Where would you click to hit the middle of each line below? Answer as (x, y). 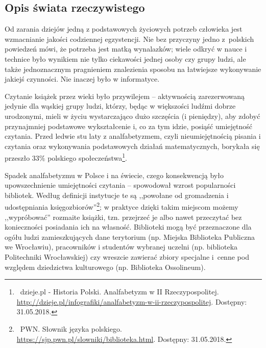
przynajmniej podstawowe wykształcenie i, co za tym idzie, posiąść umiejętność (128, 126)
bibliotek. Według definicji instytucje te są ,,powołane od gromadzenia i (117, 195)
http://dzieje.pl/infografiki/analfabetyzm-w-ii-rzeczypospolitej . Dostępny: (132, 301)
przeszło (17, 157)
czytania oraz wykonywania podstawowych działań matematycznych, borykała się (132, 146)
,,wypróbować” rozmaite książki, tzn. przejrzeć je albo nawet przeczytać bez (123, 217)
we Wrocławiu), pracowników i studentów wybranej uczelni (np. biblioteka (121, 247)
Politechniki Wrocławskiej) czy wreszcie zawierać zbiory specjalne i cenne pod (127, 256)
